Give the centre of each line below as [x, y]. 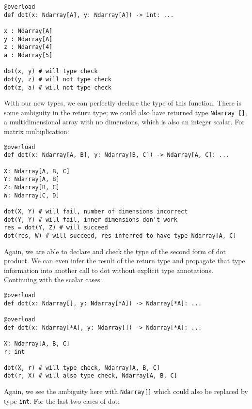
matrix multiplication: [37, 131]
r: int [14, 352]
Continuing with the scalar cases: [53, 280]
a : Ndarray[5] [28, 55]
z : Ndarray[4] [28, 47]
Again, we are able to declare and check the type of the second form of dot [115, 251]
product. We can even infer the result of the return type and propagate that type [125, 261]
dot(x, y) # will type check [51, 71]
